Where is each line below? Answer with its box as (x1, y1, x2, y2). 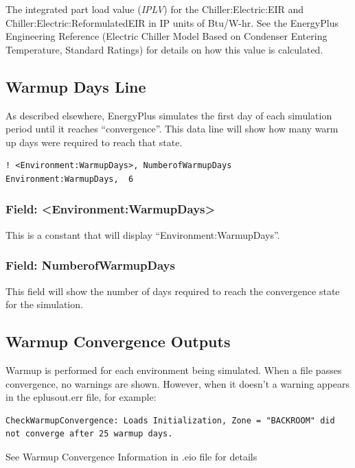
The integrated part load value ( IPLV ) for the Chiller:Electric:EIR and (5, 2, 304, 16)
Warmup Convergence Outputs (5, 331, 231, 352)
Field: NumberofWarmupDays (5, 257, 175, 274)
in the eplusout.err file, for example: (5, 390, 157, 404)
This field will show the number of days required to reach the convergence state (5, 283, 340, 298)
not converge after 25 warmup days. (5, 429, 173, 439)
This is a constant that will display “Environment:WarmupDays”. (5, 227, 280, 242)
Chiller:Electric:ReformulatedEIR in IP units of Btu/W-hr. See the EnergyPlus (5, 15, 339, 30)
